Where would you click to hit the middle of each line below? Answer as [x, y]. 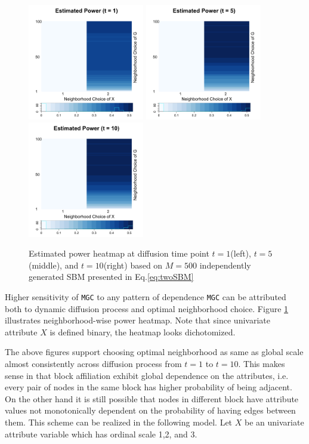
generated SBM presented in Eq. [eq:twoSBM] [111, 277]
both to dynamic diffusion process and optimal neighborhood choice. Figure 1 [147, 308]
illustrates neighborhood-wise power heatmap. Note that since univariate [137, 320]
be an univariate [274, 422]
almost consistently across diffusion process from [93, 363]
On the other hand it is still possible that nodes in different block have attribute [152, 398]
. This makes [262, 363]
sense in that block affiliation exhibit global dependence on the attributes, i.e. [147, 375]
